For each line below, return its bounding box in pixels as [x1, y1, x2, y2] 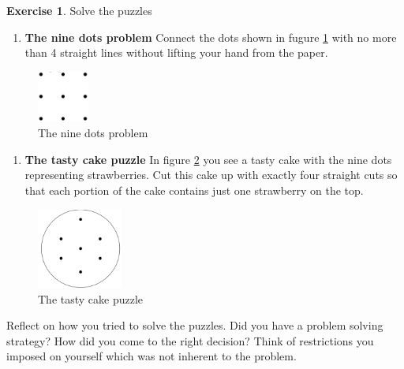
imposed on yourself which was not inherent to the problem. [6, 348, 297, 364]
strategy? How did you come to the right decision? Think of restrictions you [6, 332, 374, 348]
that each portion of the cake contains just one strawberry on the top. [24, 181, 364, 198]
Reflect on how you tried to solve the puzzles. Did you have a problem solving [6, 317, 383, 334]
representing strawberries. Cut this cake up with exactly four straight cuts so [24, 166, 398, 183]
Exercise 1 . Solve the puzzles [6, 2, 152, 18]
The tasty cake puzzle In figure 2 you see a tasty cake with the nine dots [24, 151, 392, 167]
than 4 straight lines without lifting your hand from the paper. [24, 44, 328, 61]
